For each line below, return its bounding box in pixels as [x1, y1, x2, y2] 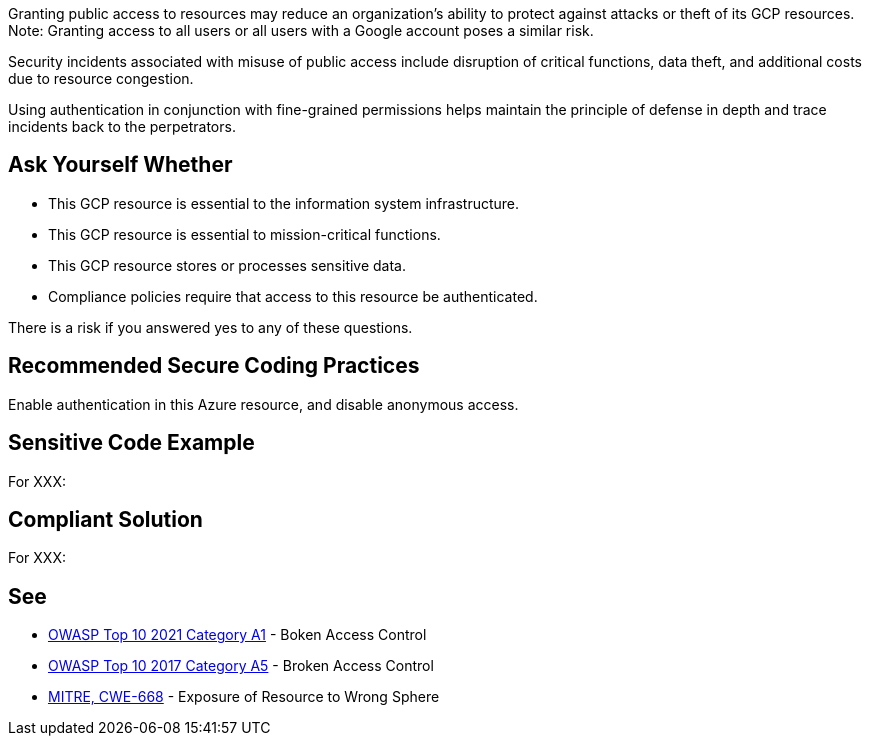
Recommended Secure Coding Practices [8, 353, 420, 379]
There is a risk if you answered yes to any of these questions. [8, 318, 413, 336]
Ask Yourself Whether [8, 152, 233, 178]
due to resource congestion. [8, 70, 194, 87]
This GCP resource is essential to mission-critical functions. [48, 225, 441, 243]
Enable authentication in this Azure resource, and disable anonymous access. [8, 395, 519, 413]
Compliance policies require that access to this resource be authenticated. [48, 287, 538, 305]
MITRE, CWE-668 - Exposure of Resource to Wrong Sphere [48, 688, 440, 706]
